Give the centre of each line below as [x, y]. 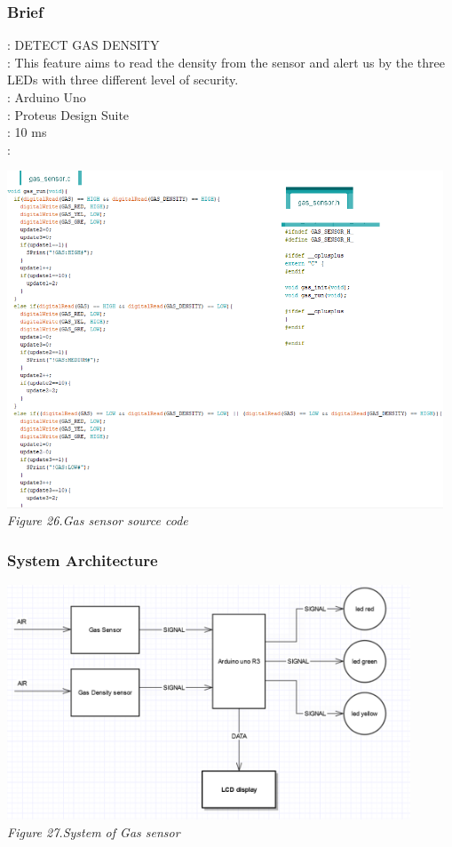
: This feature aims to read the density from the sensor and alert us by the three [226, 62]
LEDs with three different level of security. [123, 80]
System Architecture [83, 559]
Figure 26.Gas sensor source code [98, 520]
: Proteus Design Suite [68, 114]
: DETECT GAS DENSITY [83, 45]
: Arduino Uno [47, 97]
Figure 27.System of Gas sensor [94, 831]
